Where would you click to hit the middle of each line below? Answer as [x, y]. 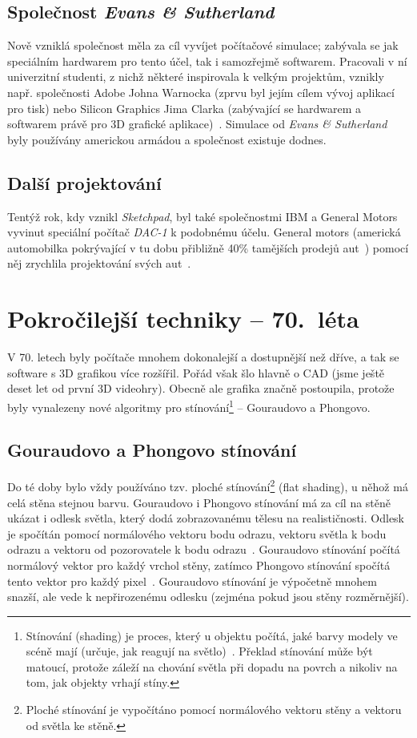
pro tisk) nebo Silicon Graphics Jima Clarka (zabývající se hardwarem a [184, 108]
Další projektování [84, 182]
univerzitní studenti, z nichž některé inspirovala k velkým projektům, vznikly [196, 77]
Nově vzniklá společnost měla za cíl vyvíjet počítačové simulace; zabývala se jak [203, 45]
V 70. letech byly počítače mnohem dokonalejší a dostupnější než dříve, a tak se [203, 357]
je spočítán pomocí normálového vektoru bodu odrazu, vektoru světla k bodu [197, 533]
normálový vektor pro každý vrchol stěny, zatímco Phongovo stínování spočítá [199, 565]
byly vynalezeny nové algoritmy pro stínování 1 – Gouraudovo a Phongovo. [189, 405]
